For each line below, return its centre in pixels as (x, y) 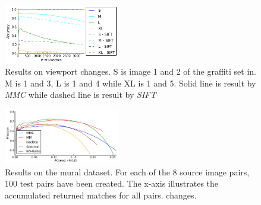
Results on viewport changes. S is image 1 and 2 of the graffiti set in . (130, 71)
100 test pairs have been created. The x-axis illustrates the (112, 183)
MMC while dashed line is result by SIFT (81, 95)
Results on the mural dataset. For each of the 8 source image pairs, (127, 172)
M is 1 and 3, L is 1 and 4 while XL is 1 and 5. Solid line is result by (130, 83)
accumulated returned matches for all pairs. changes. (101, 195)
